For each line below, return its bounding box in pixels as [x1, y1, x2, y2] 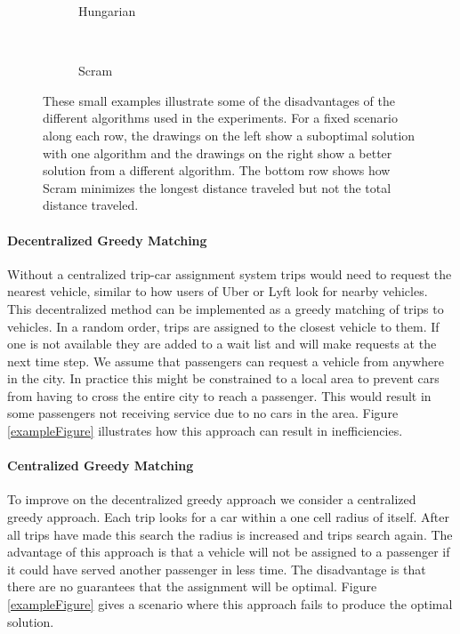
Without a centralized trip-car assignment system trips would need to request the [7, 264, 452, 283]
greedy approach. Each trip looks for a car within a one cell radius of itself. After [7, 508, 449, 526]
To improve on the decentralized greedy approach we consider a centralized [7, 490, 416, 509]
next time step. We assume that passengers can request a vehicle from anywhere [7, 351, 445, 370]
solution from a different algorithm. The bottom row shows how [43, 161, 391, 180]
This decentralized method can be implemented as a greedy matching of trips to [7, 299, 444, 317]
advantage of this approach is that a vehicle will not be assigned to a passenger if [7, 542, 450, 561]
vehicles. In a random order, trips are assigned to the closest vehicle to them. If [7, 317, 440, 335]
